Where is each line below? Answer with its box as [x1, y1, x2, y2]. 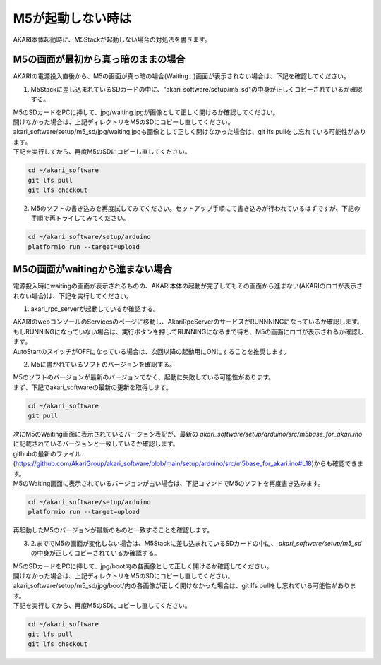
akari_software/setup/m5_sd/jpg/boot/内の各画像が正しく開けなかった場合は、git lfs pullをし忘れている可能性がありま [13, 582, 356, 590]
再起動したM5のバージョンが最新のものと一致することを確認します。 [13, 526, 214, 535]
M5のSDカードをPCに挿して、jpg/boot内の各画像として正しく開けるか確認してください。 [13, 561, 273, 571]
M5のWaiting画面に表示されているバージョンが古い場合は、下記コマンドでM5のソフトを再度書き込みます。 [13, 480, 325, 488]
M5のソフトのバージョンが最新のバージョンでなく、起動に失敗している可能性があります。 [13, 373, 275, 382]
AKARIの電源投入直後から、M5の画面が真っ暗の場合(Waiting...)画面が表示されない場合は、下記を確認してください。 [13, 72, 351, 80]
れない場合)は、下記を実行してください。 [13, 291, 133, 300]
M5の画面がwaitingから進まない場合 [13, 263, 173, 275]
